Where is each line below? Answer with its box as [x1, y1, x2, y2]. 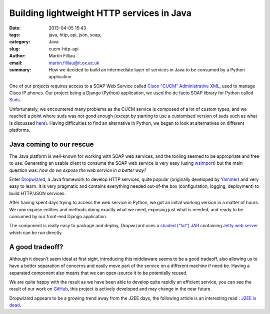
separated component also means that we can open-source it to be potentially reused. [9, 270, 187, 276]
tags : [9, 31, 20, 37]
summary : [9, 66, 31, 72]
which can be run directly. [9, 230, 63, 236]
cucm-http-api [48, 45, 79, 52]
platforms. [9, 127, 30, 133]
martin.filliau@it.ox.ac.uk [48, 60, 99, 66]
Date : [9, 25, 21, 31]
